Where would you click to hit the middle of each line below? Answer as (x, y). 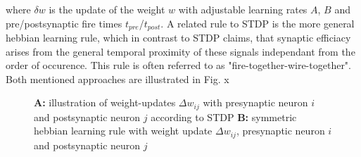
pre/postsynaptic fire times (64, 23)
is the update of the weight (107, 9)
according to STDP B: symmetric (224, 117)
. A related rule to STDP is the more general (258, 23)
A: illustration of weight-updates (105, 102)
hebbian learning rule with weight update (123, 131)
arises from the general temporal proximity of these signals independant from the (180, 51)
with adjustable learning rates (243, 9)
